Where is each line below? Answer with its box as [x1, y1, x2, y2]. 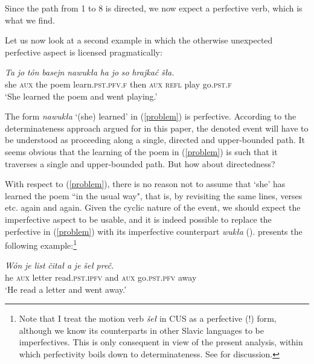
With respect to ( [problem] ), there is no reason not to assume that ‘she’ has [5, 177, 286, 190]
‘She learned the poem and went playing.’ [5, 89, 158, 102]
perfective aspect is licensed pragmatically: [5, 45, 162, 58]
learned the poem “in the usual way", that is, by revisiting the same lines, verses [5, 189, 303, 202]
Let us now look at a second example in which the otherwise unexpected [5, 34, 273, 46]
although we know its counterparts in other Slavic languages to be [19, 324, 264, 336]
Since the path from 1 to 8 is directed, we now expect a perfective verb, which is [5, 2, 303, 14]
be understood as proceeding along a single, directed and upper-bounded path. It [5, 133, 306, 146]
